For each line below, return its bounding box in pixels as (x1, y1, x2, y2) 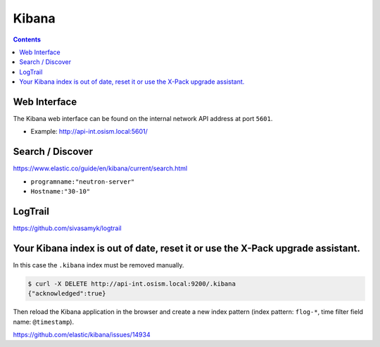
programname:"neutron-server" (30, 177, 135, 186)
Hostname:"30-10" (30, 187, 91, 196)
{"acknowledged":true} (27, 289, 106, 298)
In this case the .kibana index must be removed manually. (13, 260, 184, 269)
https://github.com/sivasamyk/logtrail (13, 224, 122, 232)
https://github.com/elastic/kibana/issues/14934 (13, 331, 151, 339)
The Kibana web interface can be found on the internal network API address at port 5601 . (13, 115, 273, 123)
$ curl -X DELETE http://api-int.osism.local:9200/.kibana (27, 279, 236, 288)
